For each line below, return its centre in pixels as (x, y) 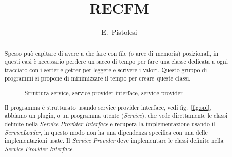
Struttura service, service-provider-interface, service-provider (103, 93)
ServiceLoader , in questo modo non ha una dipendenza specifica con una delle (106, 132)
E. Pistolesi (119, 32)
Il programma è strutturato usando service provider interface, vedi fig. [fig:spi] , (108, 107)
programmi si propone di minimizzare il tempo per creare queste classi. (97, 78)
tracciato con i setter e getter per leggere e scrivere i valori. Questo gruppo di (106, 70)
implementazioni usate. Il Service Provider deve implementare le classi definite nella (114, 141)
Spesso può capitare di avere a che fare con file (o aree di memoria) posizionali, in (111, 53)
